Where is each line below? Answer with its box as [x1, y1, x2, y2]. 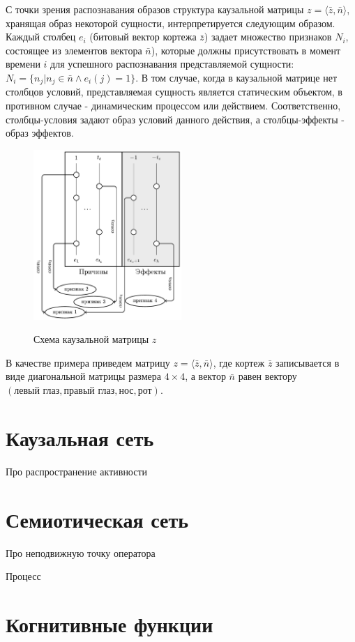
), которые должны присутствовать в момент [151, 43, 341, 57]
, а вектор [185, 369, 226, 383]
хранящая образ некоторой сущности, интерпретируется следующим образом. [6, 15, 335, 30]
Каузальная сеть [6, 423, 154, 452]
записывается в [275, 355, 340, 369]
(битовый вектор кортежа [89, 29, 197, 44]
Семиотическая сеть [6, 505, 189, 533]
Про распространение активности [6, 464, 148, 478]
